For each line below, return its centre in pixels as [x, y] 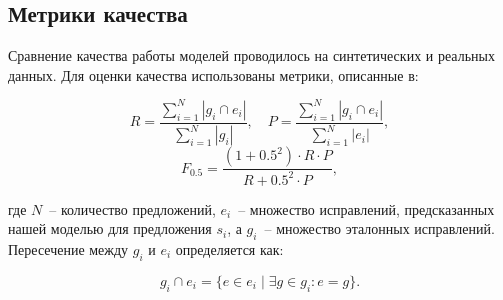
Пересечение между [68, 249]
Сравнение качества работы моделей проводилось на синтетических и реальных [251, 55]
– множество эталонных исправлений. [379, 228]
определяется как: [229, 249]
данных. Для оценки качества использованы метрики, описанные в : [213, 74]
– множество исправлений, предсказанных [366, 208]
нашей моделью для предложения [110, 228]
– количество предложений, [132, 208]
